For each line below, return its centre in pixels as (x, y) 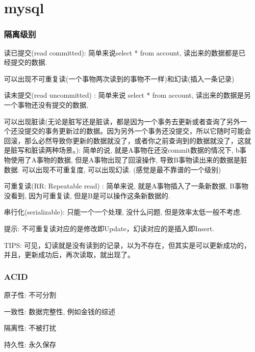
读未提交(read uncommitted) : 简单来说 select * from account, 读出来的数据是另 (127, 95)
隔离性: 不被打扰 (30, 328)
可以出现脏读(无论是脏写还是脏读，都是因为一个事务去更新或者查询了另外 (122, 121)
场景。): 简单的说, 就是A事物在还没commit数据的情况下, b (149, 150)
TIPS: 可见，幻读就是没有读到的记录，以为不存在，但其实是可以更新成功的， (127, 245)
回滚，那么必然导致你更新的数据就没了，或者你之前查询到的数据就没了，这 (124, 140)
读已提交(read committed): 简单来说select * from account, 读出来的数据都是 (121, 52)
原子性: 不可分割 (30, 294)
